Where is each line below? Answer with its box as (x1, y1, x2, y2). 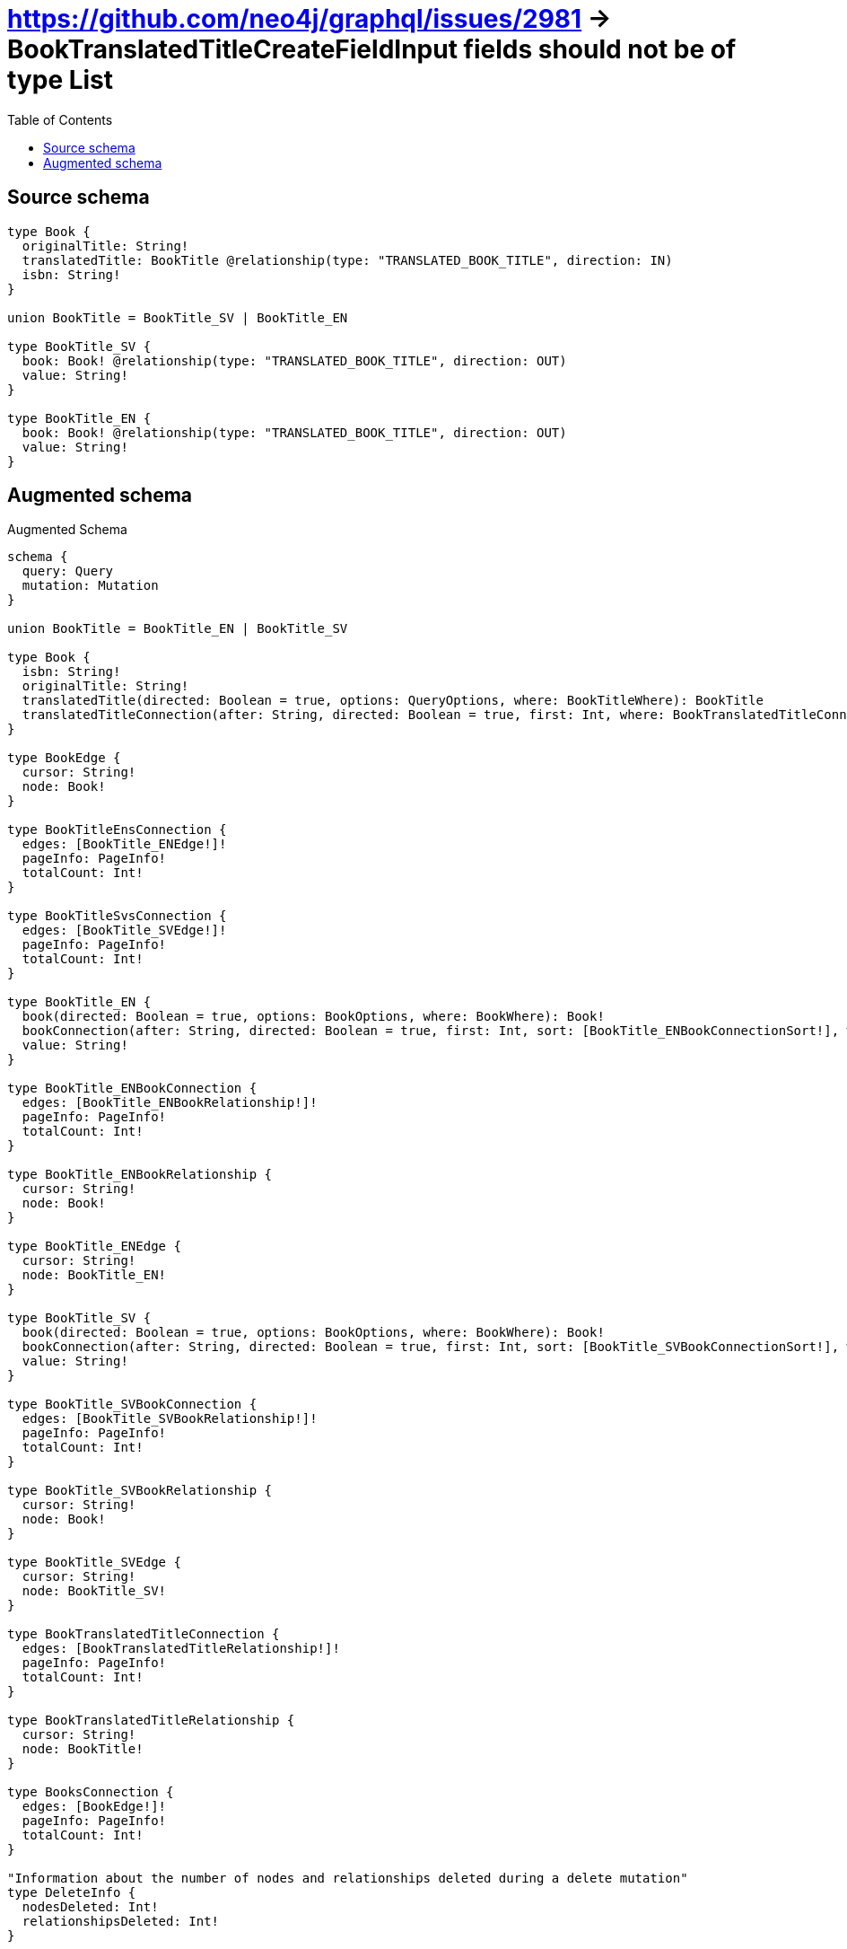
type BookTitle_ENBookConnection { (7, 1081, 258, 1096)
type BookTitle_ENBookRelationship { (7, 1167, 273, 1182)
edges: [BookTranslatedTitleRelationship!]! (22, 1641, 340, 1656)
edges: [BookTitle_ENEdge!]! (22, 837, 227, 852)
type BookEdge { (7, 751, 121, 766)
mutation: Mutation (22, 578, 159, 593)
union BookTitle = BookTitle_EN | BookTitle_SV (7, 621, 348, 636)
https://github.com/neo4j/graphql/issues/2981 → (7, 4, 612, 34)
